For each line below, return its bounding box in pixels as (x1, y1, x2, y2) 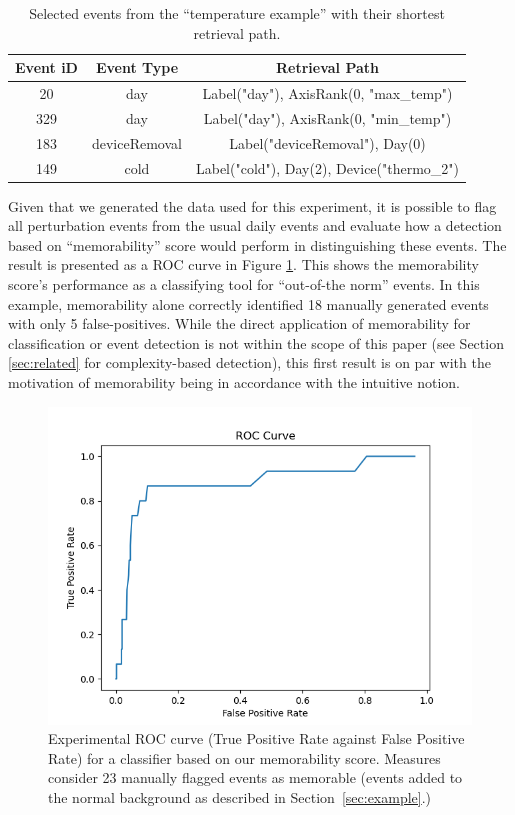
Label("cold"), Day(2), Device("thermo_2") (195, 157, 460, 178)
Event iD (15, 57, 78, 78)
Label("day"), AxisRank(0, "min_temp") (203, 107, 452, 128)
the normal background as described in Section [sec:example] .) (48, 786, 432, 807)
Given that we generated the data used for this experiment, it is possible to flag (8, 195, 497, 216)
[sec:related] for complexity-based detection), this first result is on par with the (8, 352, 491, 373)
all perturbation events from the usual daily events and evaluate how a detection (8, 215, 502, 236)
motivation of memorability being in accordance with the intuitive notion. (8, 372, 461, 392)
